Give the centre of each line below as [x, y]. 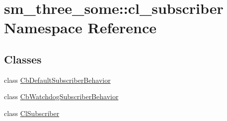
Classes [23, 59]
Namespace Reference [80, 28]
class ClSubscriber [32, 113]
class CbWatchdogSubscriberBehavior [61, 96]
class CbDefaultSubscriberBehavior [57, 80]
